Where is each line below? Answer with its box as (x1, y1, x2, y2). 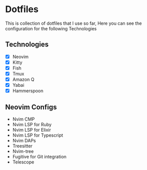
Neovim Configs (5, 102, 57, 111)
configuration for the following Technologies (5, 25, 97, 31)
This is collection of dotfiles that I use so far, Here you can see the (5, 20, 142, 26)
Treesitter (12, 143, 33, 149)
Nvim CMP (12, 116, 35, 122)
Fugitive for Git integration (12, 154, 67, 159)
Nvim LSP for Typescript (12, 132, 64, 138)
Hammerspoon (12, 88, 44, 94)
